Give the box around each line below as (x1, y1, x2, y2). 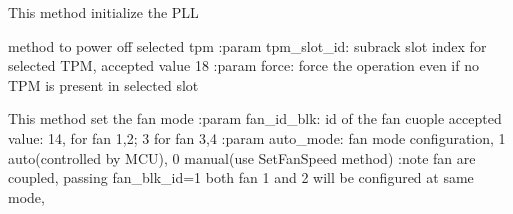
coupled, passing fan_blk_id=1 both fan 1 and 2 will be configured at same (8, 167, 474, 188)
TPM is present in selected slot (8, 74, 199, 95)
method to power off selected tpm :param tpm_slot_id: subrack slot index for (8, 35, 487, 56)
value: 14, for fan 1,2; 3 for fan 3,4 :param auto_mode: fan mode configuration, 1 (8, 127, 506, 148)
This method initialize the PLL (8, 2, 199, 22)
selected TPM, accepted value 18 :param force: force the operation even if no (8, 55, 479, 76)
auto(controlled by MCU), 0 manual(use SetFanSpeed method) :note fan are (8, 147, 476, 168)
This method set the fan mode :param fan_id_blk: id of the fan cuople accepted (8, 108, 502, 129)
